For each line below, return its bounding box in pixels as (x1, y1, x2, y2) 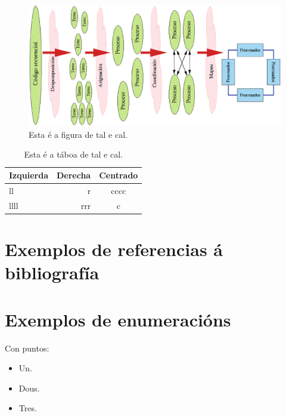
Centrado (99, 169, 138, 181)
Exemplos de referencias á (5, 237, 223, 261)
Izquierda (9, 169, 48, 181)
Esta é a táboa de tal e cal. (24, 148, 123, 161)
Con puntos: (5, 341, 49, 354)
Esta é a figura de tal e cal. (29, 128, 128, 140)
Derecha (56, 169, 91, 181)
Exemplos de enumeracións (5, 307, 231, 331)
